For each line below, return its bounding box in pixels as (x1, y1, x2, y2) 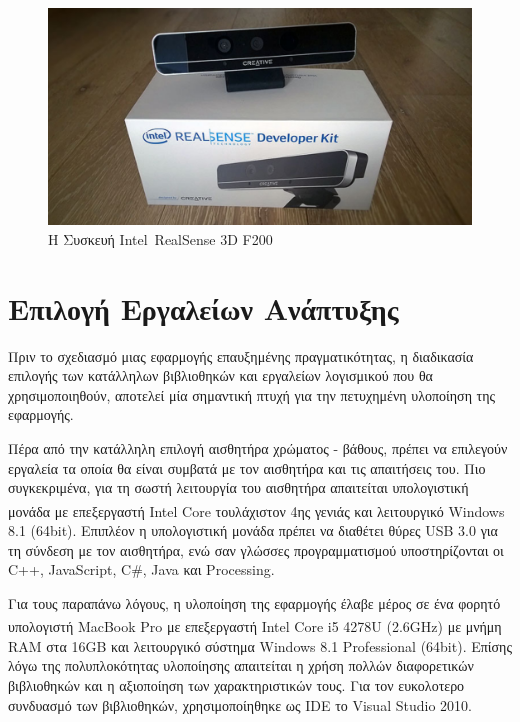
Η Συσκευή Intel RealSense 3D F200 (48, 228, 273, 249)
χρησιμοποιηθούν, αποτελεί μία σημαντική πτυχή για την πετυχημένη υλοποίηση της (8, 384, 496, 405)
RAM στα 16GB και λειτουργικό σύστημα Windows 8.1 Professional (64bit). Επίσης (8, 635, 512, 656)
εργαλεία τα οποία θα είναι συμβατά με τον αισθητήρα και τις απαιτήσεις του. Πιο (8, 457, 486, 478)
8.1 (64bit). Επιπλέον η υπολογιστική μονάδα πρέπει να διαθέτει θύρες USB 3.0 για (8, 520, 498, 541)
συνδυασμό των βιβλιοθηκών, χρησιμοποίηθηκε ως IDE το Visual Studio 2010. (8, 694, 472, 715)
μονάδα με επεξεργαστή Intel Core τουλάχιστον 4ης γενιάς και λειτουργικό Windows (8, 500, 505, 521)
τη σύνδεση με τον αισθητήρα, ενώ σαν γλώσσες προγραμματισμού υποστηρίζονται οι (8, 539, 504, 560)
